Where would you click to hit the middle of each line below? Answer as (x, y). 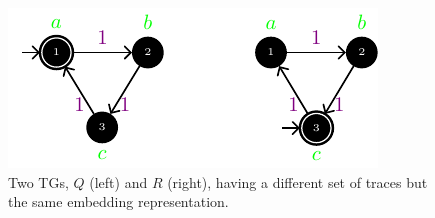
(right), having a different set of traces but (297, 181)
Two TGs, (38, 181)
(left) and (118, 181)
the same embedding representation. (118, 201)
